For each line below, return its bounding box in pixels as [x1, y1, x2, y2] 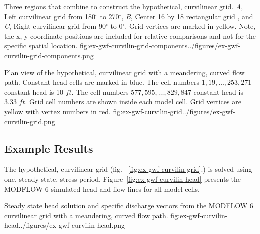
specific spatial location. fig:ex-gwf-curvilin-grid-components [4, 40, 188, 51]
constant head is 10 [4, 86, 63, 97]
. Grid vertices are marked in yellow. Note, [125, 21, 256, 31]
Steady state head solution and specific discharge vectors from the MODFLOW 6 [4, 200, 253, 211]
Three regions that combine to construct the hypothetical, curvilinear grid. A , [4, 1, 243, 11]
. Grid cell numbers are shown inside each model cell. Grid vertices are [25, 96, 241, 107]
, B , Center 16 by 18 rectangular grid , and [121, 11, 253, 21]
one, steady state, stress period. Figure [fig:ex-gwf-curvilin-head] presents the [4, 173, 241, 184]
